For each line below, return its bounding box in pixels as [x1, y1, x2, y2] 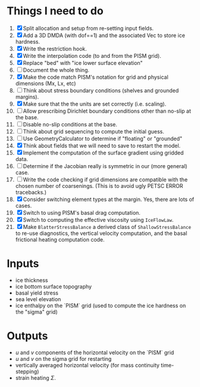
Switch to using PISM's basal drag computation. [23, 209, 140, 216]
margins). [15, 93, 39, 100]
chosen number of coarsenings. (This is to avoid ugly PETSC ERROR [15, 182, 183, 189]
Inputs [7, 257, 39, 271]
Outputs [7, 329, 48, 343]
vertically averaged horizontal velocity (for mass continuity [15, 361, 160, 369]
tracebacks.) [15, 188, 47, 196]
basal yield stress [15, 289, 59, 296]
